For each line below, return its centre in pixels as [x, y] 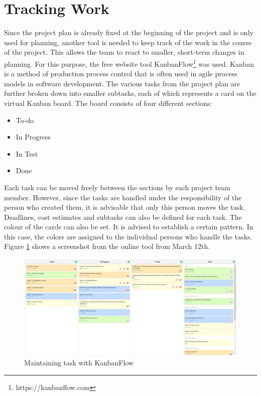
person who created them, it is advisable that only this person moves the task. [125, 207]
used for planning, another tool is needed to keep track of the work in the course [128, 42]
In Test [27, 153]
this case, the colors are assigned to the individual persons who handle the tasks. [128, 236]
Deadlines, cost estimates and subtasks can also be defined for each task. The [123, 217]
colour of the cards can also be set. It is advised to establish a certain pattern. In [129, 227]
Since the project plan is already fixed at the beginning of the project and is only [129, 32]
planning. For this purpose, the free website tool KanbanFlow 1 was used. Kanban [129, 63]
